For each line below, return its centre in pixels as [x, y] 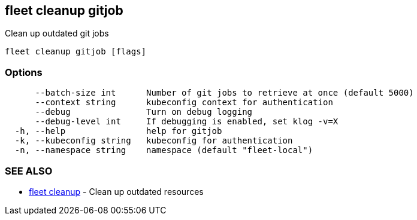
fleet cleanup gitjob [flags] [76, 52]
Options [24, 72]
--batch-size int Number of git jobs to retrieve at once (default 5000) [224, 93]
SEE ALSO [29, 171]
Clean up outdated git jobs [57, 33]
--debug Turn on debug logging [144, 112]
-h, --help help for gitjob [118, 131]
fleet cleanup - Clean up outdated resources [116, 191]
